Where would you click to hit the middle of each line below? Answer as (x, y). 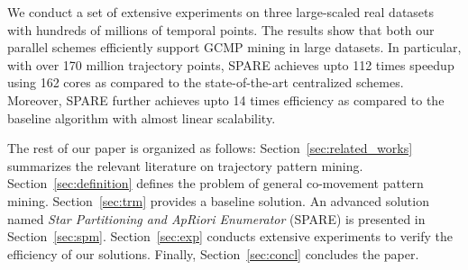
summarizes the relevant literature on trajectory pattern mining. (185, 165)
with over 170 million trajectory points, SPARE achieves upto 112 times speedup (231, 64)
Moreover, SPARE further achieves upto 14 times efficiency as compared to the (226, 99)
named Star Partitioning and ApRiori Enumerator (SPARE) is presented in (216, 218)
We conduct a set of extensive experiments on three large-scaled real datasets (221, 12)
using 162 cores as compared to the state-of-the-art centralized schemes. (206, 82)
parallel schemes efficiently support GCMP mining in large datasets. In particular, (234, 47)
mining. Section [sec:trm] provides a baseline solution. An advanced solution (218, 200)
